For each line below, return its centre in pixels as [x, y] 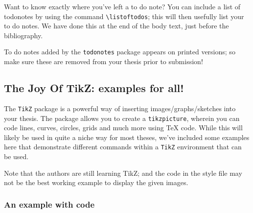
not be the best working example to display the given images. [96, 182]
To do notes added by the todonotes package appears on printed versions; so [120, 52]
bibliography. [23, 35]
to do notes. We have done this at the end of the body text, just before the [116, 26]
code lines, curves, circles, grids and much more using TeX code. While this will [123, 128]
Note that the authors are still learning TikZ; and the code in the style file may [123, 173]
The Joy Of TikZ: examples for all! [94, 88]
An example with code [49, 204]
